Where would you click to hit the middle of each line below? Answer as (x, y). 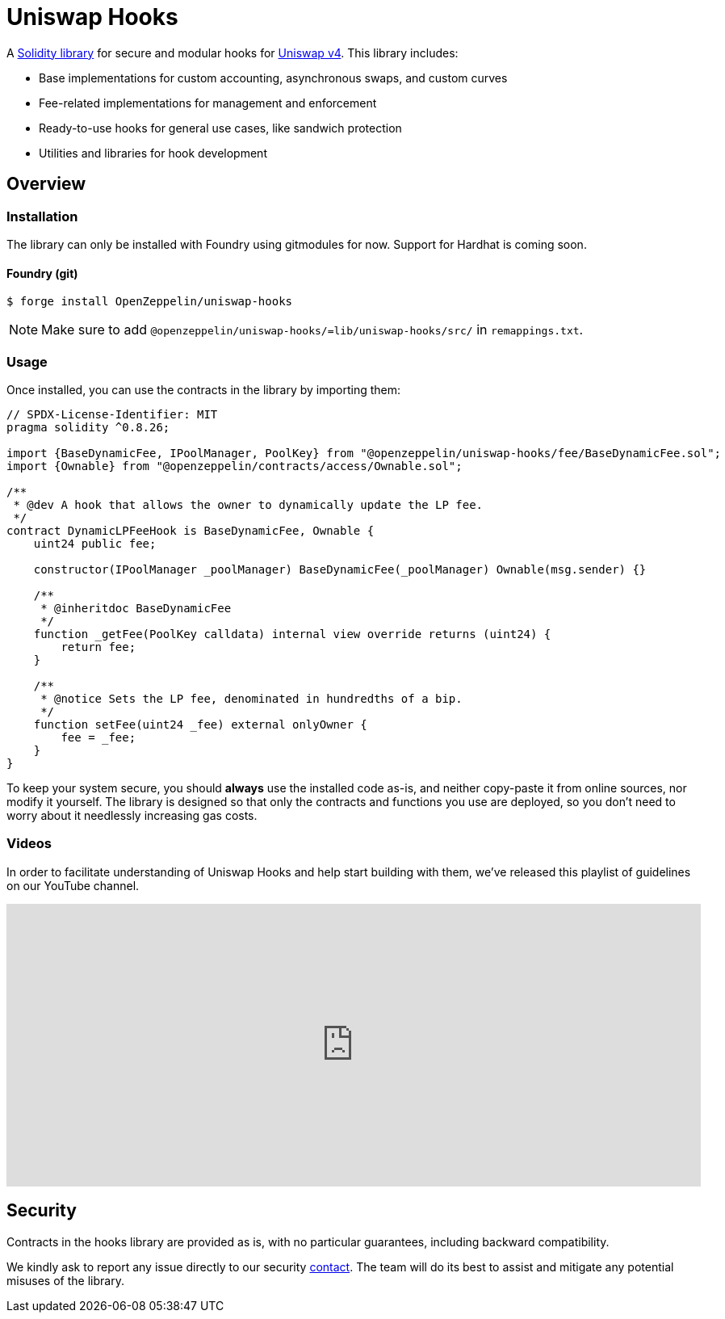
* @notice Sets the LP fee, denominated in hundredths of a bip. (251, 698)
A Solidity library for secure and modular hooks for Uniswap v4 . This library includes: (233, 53)
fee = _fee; (98, 737)
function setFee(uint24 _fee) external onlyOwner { (200, 724)
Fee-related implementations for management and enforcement (208, 103)
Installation (42, 216)
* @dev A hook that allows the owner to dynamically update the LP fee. (248, 504)
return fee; (98, 647)
